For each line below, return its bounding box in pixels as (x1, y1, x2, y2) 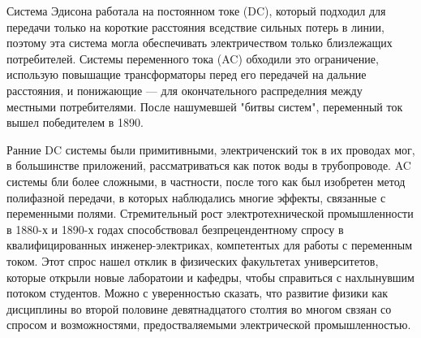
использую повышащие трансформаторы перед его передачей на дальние (6, 66, 367, 83)
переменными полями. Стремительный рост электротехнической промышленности (6, 205, 414, 222)
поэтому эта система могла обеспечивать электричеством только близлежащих (6, 34, 393, 51)
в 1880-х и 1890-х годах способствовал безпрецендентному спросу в (6, 220, 344, 237)
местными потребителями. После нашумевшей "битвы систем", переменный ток (6, 97, 403, 115)
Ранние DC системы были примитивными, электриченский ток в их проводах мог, (6, 141, 415, 158)
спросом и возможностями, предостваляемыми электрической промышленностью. (6, 316, 411, 333)
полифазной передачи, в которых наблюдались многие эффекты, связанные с (6, 188, 386, 206)
